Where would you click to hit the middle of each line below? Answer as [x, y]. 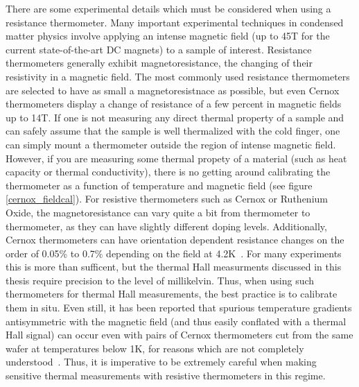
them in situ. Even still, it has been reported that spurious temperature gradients [179, 308]
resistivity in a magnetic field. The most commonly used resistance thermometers [178, 76]
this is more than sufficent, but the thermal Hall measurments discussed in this [174, 267]
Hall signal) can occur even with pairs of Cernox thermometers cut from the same [179, 335]
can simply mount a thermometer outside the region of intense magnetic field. [171, 144]
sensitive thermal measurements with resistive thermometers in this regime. [166, 376]
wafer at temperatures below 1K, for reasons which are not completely [155, 348]
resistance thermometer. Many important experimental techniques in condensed [175, 22]
